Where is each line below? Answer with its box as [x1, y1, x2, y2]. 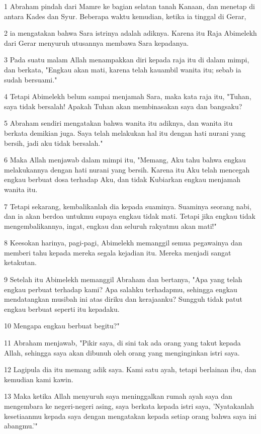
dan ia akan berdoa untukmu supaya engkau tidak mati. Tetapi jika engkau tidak [4, 211, 255, 221]
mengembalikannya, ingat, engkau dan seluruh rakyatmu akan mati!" [4, 220, 217, 231]
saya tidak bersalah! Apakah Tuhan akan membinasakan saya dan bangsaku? [4, 101, 242, 111]
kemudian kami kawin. [4, 374, 73, 384]
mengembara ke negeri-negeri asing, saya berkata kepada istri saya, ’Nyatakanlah [4, 401, 254, 411]
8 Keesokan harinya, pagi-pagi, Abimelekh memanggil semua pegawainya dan [4, 237, 242, 248]
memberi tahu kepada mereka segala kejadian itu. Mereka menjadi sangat [4, 247, 231, 257]
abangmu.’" [4, 420, 38, 431]
